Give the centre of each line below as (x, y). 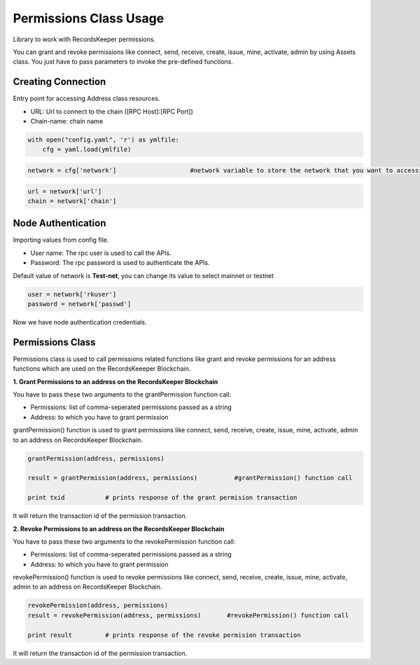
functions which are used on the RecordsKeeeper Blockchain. (102, 369)
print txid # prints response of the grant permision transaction (162, 498)
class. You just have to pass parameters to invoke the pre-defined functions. (123, 62)
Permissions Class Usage (89, 18)
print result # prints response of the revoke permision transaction (164, 635)
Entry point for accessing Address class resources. (86, 99)
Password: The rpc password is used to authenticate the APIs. (120, 263)
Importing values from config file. (61, 240)
